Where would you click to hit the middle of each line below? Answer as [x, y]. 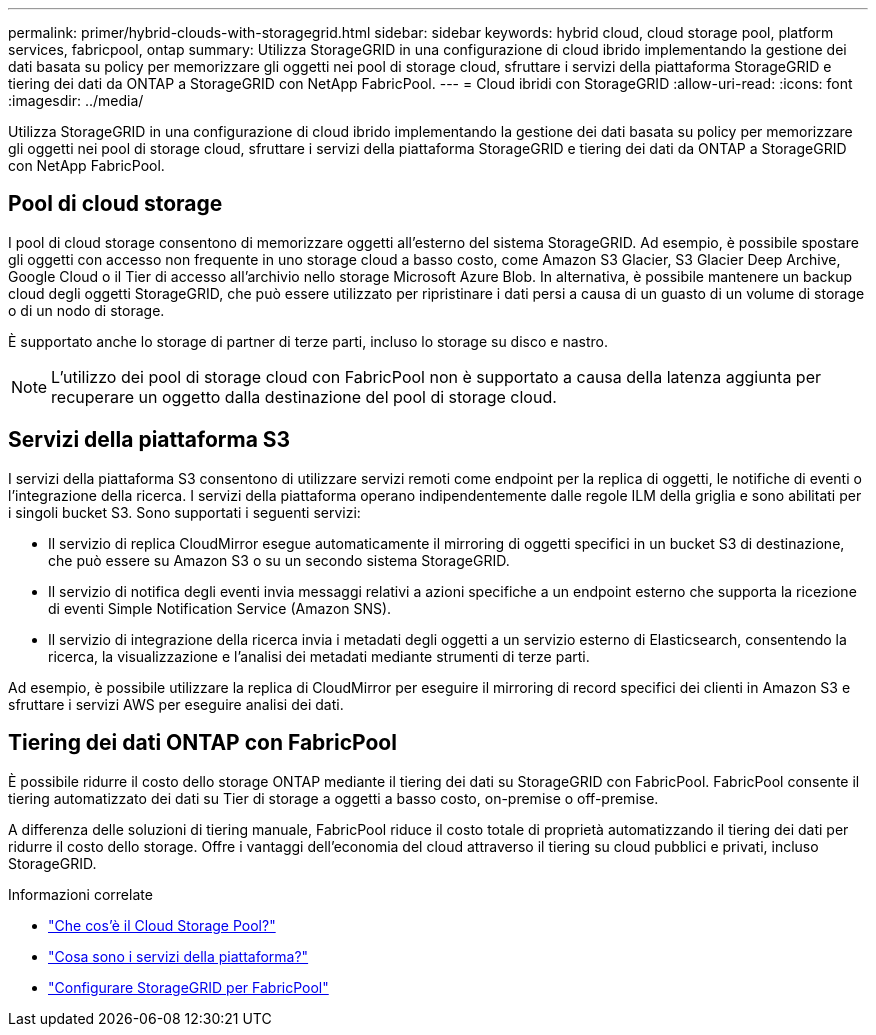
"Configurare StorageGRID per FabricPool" [188, 987]
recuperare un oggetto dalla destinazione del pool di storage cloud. [304, 396]
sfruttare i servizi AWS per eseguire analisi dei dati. [176, 704]
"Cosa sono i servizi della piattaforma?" [178, 956]
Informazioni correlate [80, 894]
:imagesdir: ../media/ [76, 100]
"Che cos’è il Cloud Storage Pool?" [162, 925]
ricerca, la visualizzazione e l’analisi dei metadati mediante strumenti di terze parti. [319, 656]
